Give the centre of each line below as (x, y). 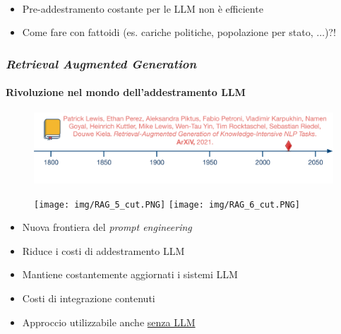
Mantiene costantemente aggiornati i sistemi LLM (130, 274)
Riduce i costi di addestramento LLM (103, 250)
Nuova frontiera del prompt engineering (107, 227)
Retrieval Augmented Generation (101, 63)
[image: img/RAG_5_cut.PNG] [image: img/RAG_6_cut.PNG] (167, 204)
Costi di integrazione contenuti (89, 298)
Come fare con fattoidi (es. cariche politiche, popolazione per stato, (168, 32)
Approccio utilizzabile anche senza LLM (109, 322)
